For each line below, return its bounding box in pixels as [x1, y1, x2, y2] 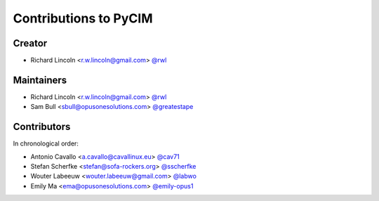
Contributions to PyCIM [13, 11, 153, 26]
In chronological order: [13, 139, 79, 148]
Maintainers [13, 74, 67, 86]
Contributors [13, 121, 71, 133]
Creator [13, 37, 48, 49]
